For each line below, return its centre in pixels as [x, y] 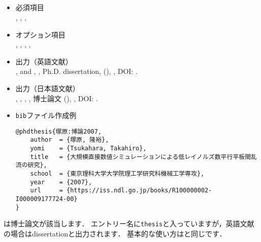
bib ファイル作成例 [46, 115]
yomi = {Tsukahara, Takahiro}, [88, 149]
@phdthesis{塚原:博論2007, [59, 131]
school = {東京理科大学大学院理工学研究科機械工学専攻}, [117, 174]
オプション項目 [40, 34]
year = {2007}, [61, 182]
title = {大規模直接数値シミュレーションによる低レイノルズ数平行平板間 [141, 157]
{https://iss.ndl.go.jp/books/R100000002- [139, 191]
